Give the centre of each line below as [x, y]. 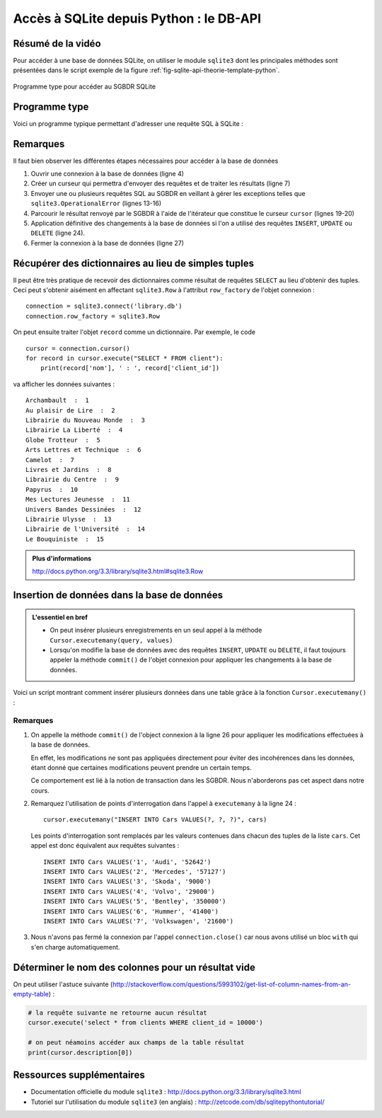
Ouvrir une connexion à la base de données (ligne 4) [107, 174]
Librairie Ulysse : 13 [69, 519]
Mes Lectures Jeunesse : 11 [78, 500]
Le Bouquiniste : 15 [65, 539]
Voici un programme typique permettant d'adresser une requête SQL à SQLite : [128, 123]
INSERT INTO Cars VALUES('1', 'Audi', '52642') [127, 862]
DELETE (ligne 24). [58, 233]
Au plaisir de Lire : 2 [71, 410]
